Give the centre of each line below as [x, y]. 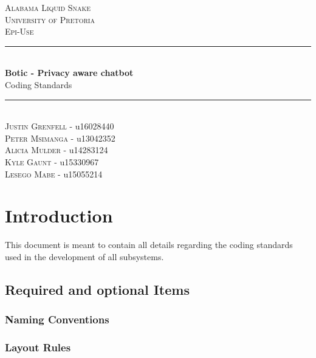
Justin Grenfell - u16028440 [60, 126]
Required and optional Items [97, 289]
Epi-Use [19, 31]
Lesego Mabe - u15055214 [54, 174]
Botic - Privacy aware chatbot [69, 73]
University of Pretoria [50, 19]
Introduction [59, 215]
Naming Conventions [57, 319]
